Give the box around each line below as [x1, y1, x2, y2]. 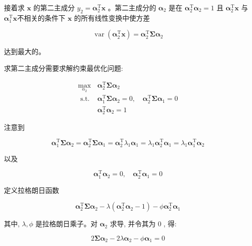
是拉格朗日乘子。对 [35, 218, 97, 229]
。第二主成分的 [108, 2, 157, 12]
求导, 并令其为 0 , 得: [110, 218, 177, 229]
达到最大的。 [4, 46, 45, 57]
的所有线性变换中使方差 [74, 12, 150, 23]
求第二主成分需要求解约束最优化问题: [4, 62, 123, 73]
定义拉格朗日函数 [4, 184, 59, 195]
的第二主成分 [33, 2, 75, 12]
